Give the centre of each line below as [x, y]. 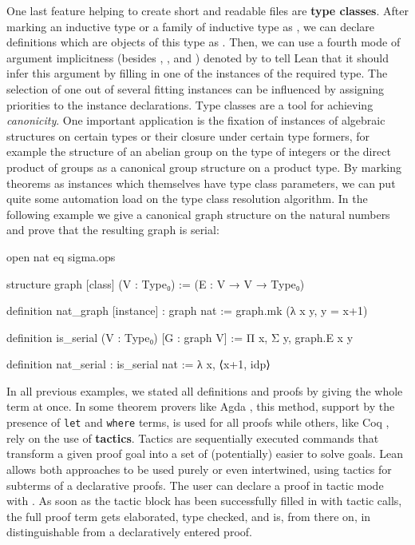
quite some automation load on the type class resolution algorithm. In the [187, 199]
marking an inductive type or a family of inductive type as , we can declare [191, 26]
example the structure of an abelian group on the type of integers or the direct [199, 151]
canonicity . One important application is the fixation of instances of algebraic [196, 120]
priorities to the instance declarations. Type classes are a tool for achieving [190, 104]
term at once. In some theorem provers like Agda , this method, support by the [201, 406]
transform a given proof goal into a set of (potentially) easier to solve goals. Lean [205, 454]
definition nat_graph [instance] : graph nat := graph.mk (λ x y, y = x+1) [187, 310]
